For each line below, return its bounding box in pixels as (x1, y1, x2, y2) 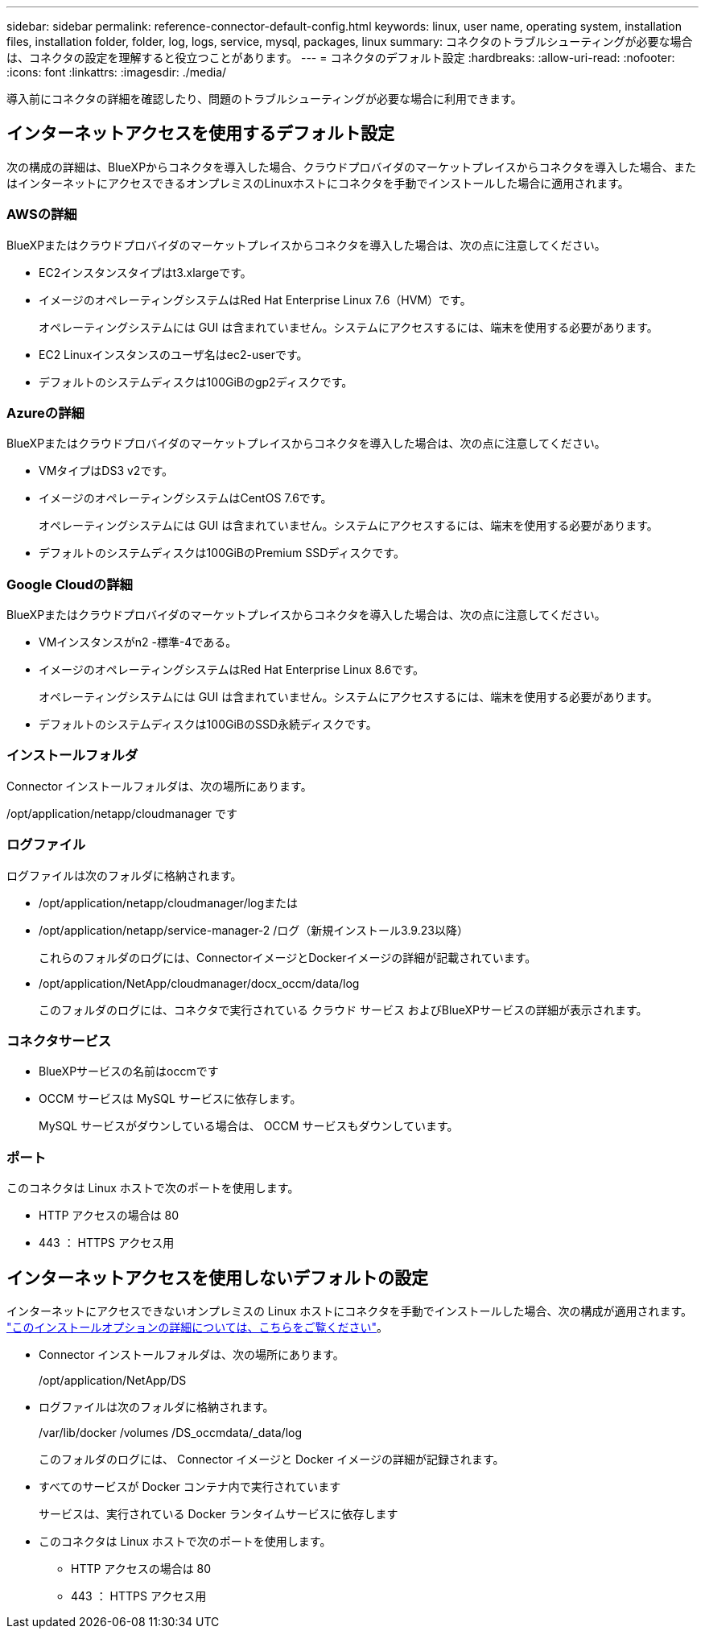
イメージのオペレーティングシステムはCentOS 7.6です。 (39, 491, 332, 506)
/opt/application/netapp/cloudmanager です (6, 806, 238, 820)
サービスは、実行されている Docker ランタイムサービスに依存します (39, 1506, 398, 1521)
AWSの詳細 (6, 206, 77, 223)
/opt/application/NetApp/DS (39, 1373, 187, 1387)
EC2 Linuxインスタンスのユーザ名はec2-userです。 (39, 347, 308, 361)
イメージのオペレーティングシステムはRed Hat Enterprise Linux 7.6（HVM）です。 (39, 292, 472, 307)
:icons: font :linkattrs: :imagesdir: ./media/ (6, 65, 227, 79)
